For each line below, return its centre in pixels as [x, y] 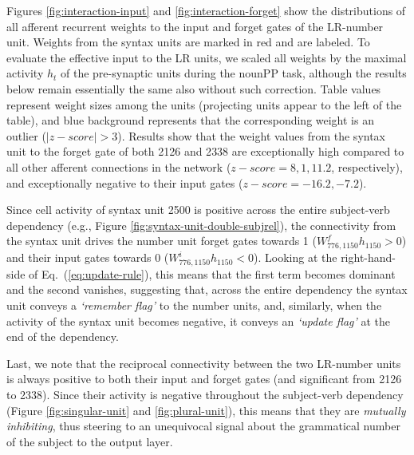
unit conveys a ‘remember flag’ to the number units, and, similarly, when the [194, 305]
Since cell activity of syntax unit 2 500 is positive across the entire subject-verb [198, 210]
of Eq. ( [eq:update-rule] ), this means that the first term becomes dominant [212, 273]
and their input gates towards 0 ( [88, 257]
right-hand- [369, 257]
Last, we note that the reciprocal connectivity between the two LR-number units [204, 363]
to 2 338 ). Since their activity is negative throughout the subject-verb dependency [205, 394]
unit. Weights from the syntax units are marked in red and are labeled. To [188, 42]
